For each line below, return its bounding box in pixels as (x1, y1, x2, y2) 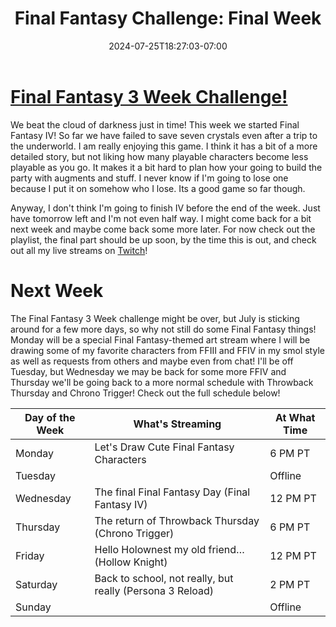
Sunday (15, 600, 52, 614)
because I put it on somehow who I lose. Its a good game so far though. (10, 182, 306, 194)
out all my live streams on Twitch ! (10, 244, 148, 256)
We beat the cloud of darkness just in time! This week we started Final (10, 118, 300, 131)
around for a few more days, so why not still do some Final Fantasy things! (10, 323, 317, 335)
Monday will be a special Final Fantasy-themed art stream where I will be (10, 333, 311, 346)
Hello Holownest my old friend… (94, 542, 245, 556)
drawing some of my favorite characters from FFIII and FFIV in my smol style (10, 344, 325, 356)
